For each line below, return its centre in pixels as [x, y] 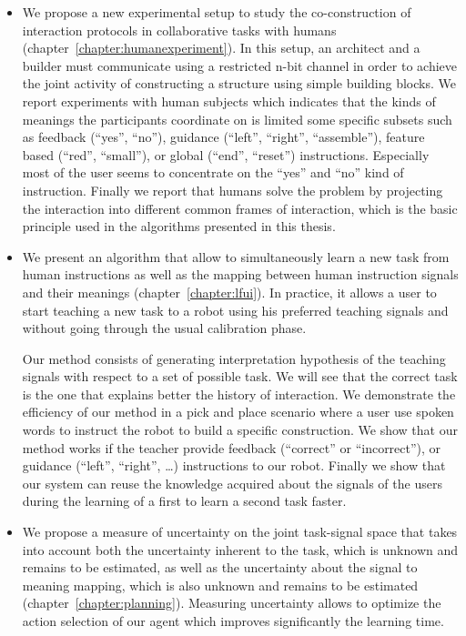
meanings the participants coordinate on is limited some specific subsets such [237, 119]
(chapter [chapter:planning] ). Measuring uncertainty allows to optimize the [232, 603]
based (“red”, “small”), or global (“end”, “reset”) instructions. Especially [226, 154]
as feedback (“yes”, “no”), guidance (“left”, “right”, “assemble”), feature [223, 137]
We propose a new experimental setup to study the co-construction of [217, 12]
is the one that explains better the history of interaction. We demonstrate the [239, 394]
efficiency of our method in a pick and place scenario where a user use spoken [238, 412]
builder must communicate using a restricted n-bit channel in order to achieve [239, 65]
